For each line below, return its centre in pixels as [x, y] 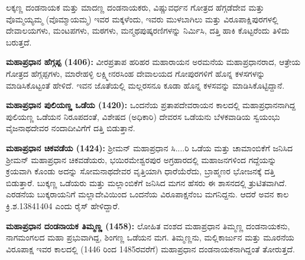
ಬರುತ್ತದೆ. [19, 42]
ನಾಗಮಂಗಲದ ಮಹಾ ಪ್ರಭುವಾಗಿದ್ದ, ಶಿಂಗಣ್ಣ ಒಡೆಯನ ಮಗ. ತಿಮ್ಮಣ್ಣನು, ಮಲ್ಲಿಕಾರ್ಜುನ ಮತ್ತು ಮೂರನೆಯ [150, 237]
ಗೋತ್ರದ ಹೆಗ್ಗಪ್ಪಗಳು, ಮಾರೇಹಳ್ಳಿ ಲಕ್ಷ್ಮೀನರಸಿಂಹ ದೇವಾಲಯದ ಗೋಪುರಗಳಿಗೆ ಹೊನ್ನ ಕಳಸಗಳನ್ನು [136, 73]
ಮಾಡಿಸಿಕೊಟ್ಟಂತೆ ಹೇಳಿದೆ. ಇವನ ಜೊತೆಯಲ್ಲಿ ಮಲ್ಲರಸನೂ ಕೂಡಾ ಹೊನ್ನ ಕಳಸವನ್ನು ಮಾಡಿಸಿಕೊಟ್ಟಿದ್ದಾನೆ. [145, 85]
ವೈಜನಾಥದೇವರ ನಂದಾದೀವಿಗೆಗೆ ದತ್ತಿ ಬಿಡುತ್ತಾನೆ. [71, 128]
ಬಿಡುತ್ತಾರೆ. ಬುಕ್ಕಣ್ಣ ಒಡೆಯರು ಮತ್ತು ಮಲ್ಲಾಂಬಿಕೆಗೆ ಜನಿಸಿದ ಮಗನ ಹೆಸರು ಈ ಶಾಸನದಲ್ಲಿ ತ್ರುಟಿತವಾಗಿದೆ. [147, 182]
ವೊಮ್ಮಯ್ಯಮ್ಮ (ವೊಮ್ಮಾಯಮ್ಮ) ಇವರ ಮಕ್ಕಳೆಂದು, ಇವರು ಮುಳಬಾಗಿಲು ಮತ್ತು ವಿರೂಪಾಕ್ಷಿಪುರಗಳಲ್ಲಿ [142, 19]
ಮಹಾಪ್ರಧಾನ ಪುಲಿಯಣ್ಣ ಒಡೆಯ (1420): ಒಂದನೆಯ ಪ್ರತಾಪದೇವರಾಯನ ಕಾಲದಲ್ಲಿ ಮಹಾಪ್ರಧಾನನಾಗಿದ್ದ [151, 105]
